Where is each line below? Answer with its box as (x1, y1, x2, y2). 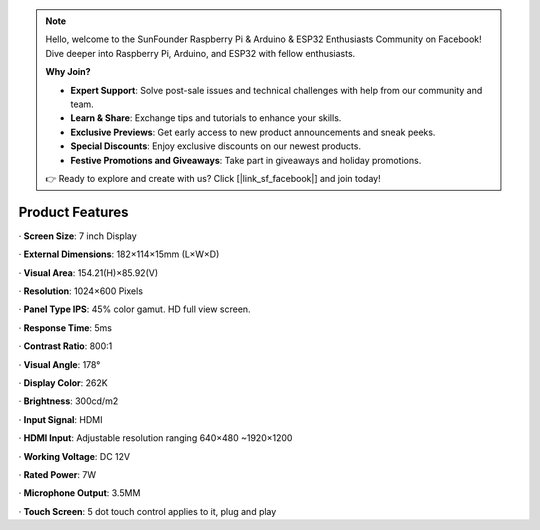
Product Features (18, 203, 129, 220)
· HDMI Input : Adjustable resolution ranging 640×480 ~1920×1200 (18, 432, 293, 444)
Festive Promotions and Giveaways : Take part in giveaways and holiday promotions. (70, 154, 422, 166)
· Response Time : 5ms (18, 321, 113, 334)
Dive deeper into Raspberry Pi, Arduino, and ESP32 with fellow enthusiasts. (45, 47, 356, 59)
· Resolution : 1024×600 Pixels (18, 285, 144, 297)
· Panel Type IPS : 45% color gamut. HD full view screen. (18, 303, 251, 315)
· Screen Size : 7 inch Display (18, 230, 137, 242)
